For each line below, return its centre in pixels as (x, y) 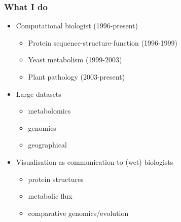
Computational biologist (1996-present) (77, 26)
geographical (47, 145)
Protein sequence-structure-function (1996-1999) (103, 42)
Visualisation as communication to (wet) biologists (95, 161)
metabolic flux (50, 196)
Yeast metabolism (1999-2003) (75, 60)
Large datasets (39, 94)
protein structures (56, 179)
